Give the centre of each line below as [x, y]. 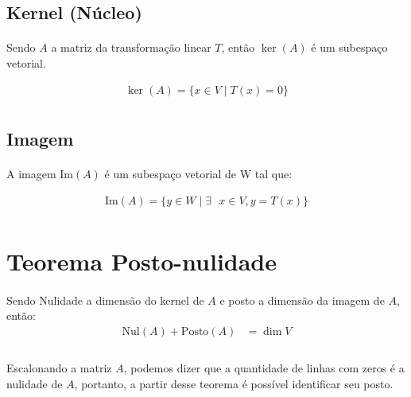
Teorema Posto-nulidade [142, 261]
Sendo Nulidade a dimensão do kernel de [105, 300]
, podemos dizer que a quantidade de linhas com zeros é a [264, 368]
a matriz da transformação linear [131, 47]
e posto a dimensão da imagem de [302, 300]
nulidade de [35, 384]
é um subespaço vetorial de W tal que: [198, 173]
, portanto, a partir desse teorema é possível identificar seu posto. [234, 384]
